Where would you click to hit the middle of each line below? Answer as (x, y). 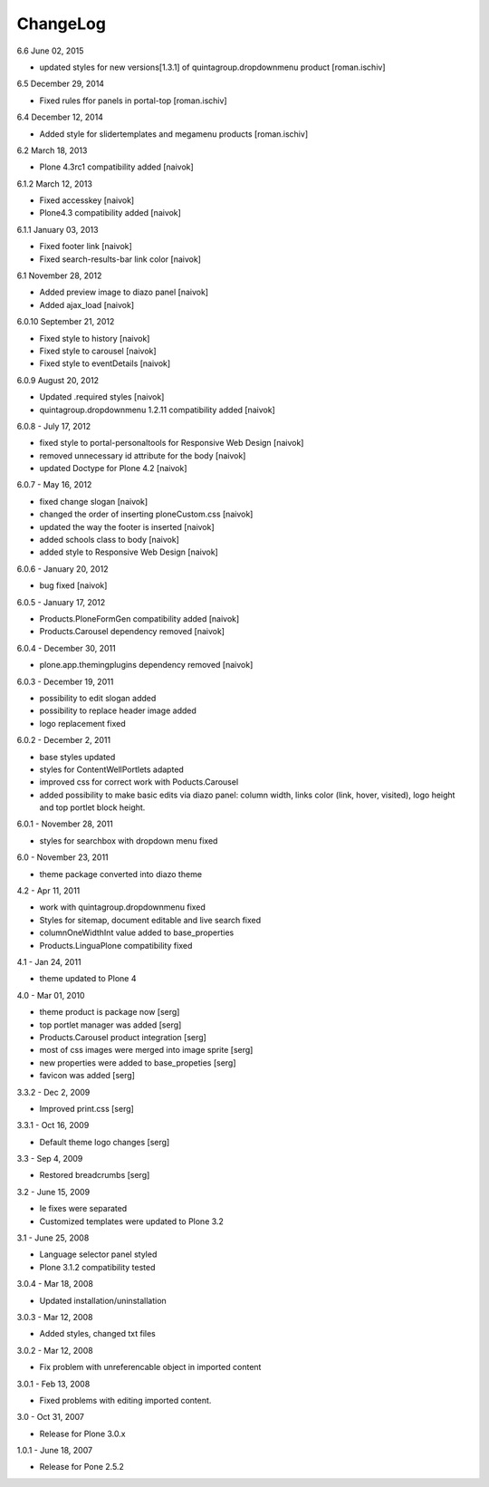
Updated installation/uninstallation (103, 1300)
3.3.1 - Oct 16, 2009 (53, 1125)
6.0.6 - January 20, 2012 (62, 569)
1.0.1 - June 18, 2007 (55, 1451)
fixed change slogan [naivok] (94, 501)
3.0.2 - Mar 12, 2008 (55, 1350)
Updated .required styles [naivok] (102, 397)
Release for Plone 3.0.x (82, 1434)
